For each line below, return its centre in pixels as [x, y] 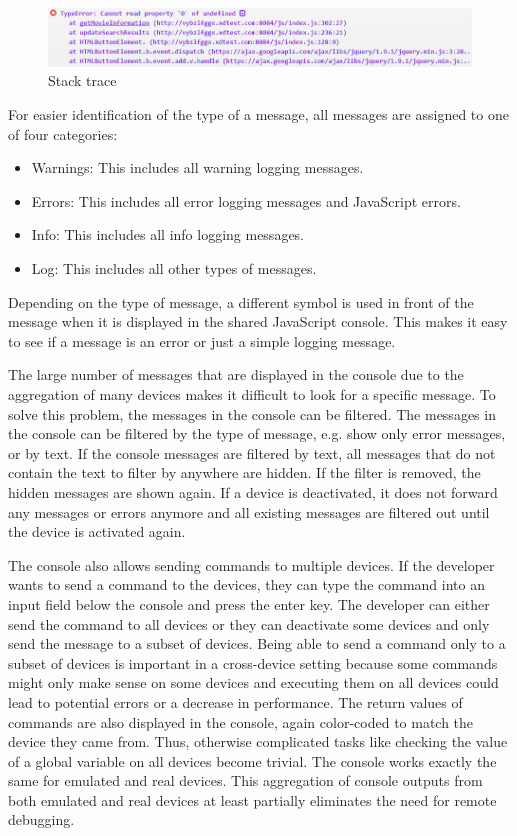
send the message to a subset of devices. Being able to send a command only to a [257, 643]
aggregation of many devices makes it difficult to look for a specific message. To [252, 394]
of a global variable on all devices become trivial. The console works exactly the [252, 760]
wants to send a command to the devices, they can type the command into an [246, 584]
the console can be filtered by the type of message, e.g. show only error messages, [257, 433]
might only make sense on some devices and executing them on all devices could [253, 682]
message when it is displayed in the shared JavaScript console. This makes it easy [258, 321]
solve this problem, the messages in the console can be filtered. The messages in [252, 413]
